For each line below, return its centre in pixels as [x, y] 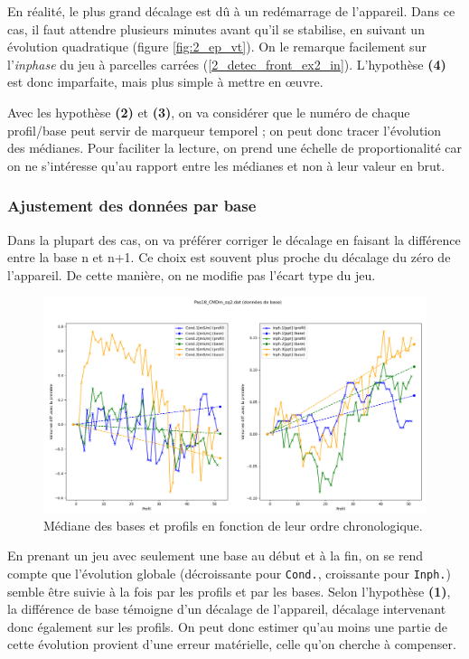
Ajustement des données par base [132, 206]
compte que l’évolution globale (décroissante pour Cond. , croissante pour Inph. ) [229, 574]
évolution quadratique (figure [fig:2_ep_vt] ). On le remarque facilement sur [217, 47]
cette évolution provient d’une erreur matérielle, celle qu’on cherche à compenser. [232, 644]
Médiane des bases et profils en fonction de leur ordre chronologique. [233, 525]
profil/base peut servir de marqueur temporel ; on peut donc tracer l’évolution [225, 130]
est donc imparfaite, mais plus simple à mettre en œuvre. [165, 82]
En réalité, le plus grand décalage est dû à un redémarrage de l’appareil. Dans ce [231, 11]
